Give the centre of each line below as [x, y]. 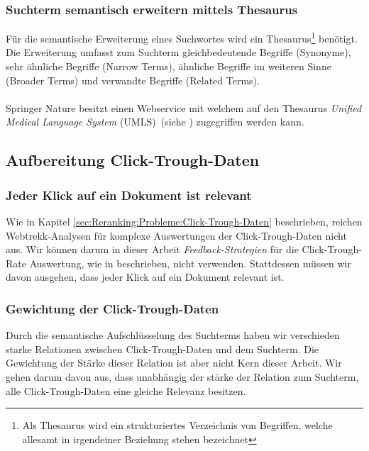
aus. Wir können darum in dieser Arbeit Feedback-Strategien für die [152, 249]
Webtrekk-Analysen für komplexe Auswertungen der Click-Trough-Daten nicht [176, 235]
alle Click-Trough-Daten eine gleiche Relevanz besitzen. [126, 390]
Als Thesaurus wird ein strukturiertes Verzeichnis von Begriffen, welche [177, 425]
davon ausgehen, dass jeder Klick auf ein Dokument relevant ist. [145, 277]
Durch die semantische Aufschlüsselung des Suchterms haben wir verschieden [173, 335]
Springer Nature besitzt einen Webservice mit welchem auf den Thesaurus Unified [184, 107]
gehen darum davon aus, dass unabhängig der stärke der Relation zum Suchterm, [182, 377]
